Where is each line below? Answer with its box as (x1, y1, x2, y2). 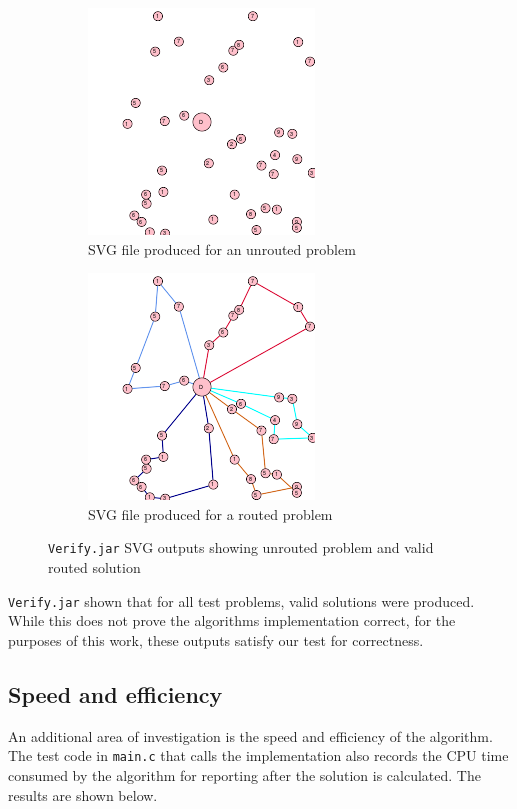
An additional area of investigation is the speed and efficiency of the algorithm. (8, 725, 493, 746)
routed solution (48, 557, 141, 578)
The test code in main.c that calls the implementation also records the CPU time (8, 745, 509, 766)
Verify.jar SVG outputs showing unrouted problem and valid (48, 537, 434, 558)
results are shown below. (8, 784, 158, 805)
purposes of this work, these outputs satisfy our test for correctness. (8, 629, 424, 650)
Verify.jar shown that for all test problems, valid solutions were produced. (8, 590, 475, 611)
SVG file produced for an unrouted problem (88, 238, 356, 259)
